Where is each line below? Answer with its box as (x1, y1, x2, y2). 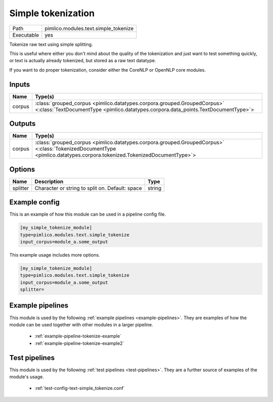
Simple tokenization (9, 8, 95, 19)
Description (34, 178, 64, 185)
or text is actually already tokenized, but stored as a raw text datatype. (9, 58, 156, 64)
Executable (12, 31, 39, 38)
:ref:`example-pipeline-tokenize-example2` (34, 340, 124, 346)
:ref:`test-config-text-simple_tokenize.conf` (34, 385, 125, 391)
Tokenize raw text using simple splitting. (9, 41, 93, 47)
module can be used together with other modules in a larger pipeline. (9, 321, 154, 328)
